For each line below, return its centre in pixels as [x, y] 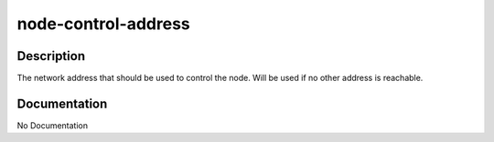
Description [51, 56]
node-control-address [104, 24]
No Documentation [53, 125]
